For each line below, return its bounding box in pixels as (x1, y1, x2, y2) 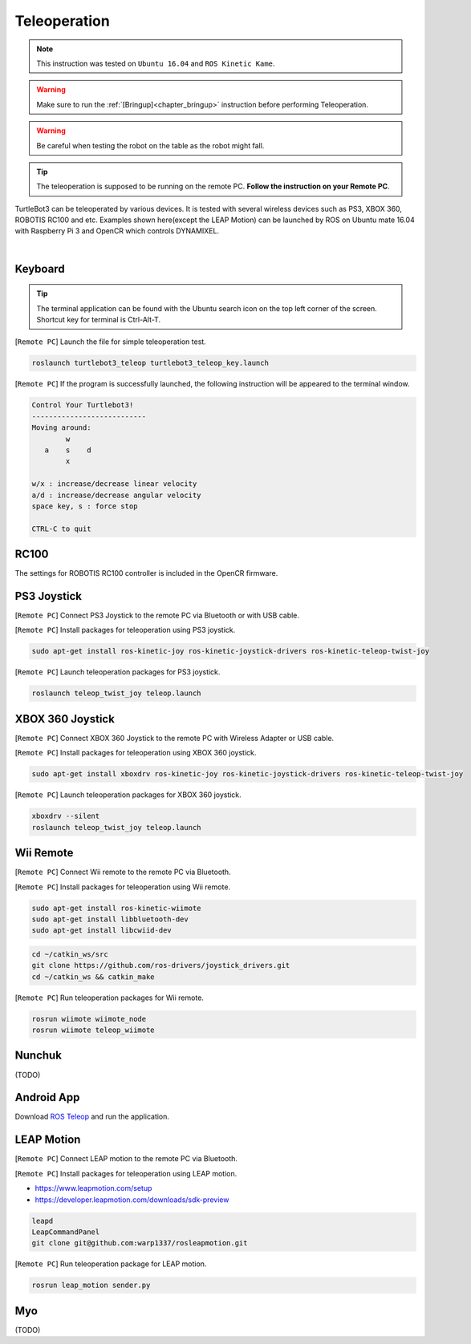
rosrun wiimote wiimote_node (31, 1014, 147, 1023)
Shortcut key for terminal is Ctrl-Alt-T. (36, 315, 160, 325)
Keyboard (14, 261, 65, 276)
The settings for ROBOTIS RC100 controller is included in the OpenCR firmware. (14, 569, 278, 578)
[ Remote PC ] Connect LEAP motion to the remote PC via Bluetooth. (14, 1154, 238, 1164)
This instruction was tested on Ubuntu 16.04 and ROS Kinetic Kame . (36, 59, 275, 68)
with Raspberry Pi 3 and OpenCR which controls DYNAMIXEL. (14, 226, 220, 236)
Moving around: (31, 423, 91, 432)
